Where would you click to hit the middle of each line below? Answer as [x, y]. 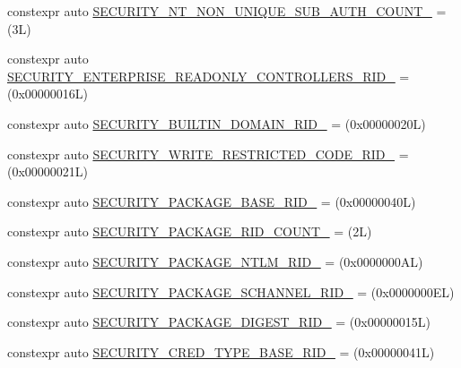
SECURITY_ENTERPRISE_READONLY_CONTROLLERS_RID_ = [209, 76]
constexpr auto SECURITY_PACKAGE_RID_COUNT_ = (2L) [190, 231]
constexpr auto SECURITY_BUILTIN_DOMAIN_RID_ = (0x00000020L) [217, 123]
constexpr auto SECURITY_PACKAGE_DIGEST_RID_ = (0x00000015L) [219, 322]
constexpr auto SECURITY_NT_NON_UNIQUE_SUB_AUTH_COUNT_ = [227, 11]
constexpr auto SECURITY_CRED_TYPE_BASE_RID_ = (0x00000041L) [221, 351]
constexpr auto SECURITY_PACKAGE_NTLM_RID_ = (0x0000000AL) [215, 261]
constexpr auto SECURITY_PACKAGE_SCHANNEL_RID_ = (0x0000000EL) [231, 291]
